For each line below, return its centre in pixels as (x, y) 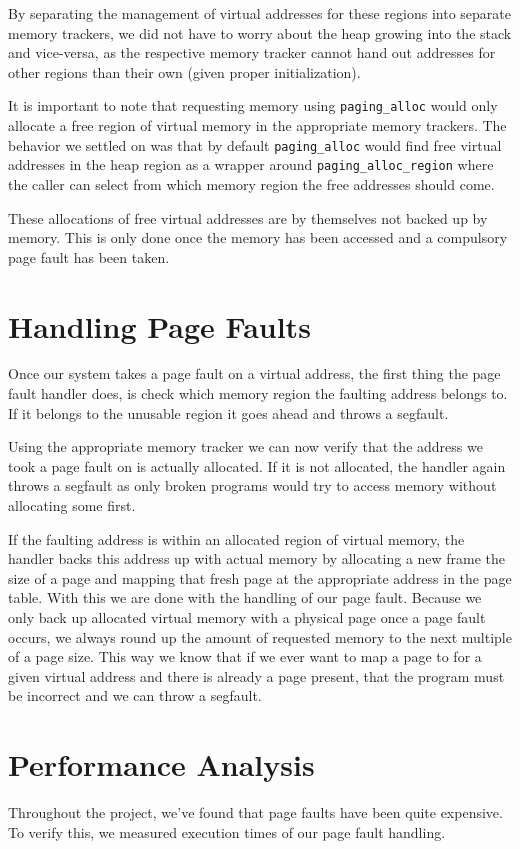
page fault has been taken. (89, 256)
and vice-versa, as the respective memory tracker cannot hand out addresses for (252, 52)
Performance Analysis (161, 764)
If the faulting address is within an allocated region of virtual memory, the (236, 538)
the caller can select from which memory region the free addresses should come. (251, 183)
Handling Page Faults (159, 325)
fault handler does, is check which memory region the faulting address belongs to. (258, 393)
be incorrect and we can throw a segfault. (135, 695)
